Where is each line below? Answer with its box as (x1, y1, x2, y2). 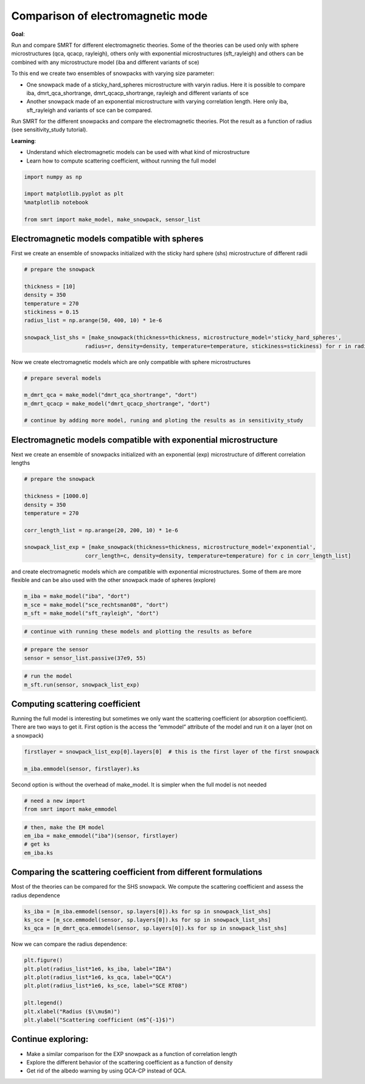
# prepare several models (24, 374, 102, 382)
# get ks (24, 841, 50, 848)
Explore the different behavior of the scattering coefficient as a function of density (26, 1058, 233, 1066)
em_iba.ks (24, 849, 54, 856)
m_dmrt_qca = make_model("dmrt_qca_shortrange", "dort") (24, 391, 198, 399)
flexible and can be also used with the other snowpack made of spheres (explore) (11, 576, 216, 584)
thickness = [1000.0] (24, 493, 89, 500)
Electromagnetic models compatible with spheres (11, 233, 204, 243)
